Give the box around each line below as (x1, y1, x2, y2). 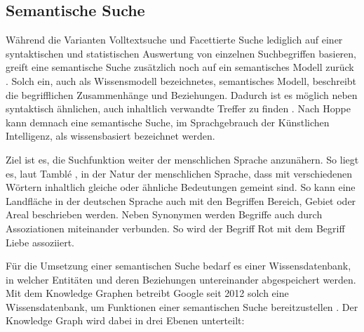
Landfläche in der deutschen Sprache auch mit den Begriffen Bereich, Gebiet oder (6, 193, 356, 208)
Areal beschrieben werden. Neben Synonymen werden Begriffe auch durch (6, 207, 323, 222)
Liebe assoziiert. (6, 234, 74, 249)
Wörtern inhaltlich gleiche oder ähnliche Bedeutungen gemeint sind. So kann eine (6, 180, 356, 194)
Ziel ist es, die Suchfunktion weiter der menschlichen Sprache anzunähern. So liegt (6, 152, 359, 166)
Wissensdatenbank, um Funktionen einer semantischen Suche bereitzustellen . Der (6, 299, 358, 314)
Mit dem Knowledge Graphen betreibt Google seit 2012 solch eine (6, 286, 289, 300)
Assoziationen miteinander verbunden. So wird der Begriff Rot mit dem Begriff (6, 220, 345, 235)
